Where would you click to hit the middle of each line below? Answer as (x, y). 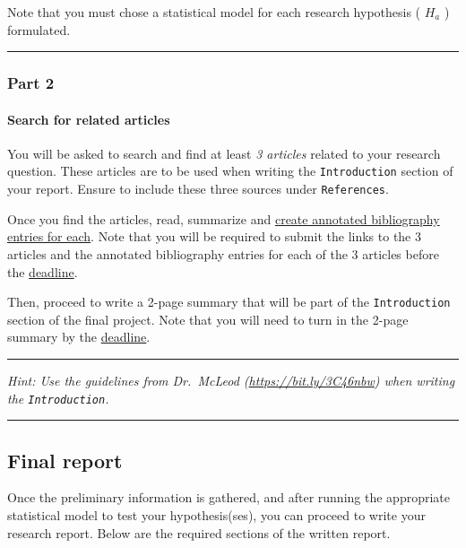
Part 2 (31, 83)
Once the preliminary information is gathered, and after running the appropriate (229, 497)
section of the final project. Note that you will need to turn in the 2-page (208, 319)
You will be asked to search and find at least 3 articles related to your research (224, 153)
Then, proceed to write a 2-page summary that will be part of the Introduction (229, 302)
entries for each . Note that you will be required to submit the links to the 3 (214, 236)
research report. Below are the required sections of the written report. (199, 532)
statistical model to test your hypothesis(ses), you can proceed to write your (216, 515)
